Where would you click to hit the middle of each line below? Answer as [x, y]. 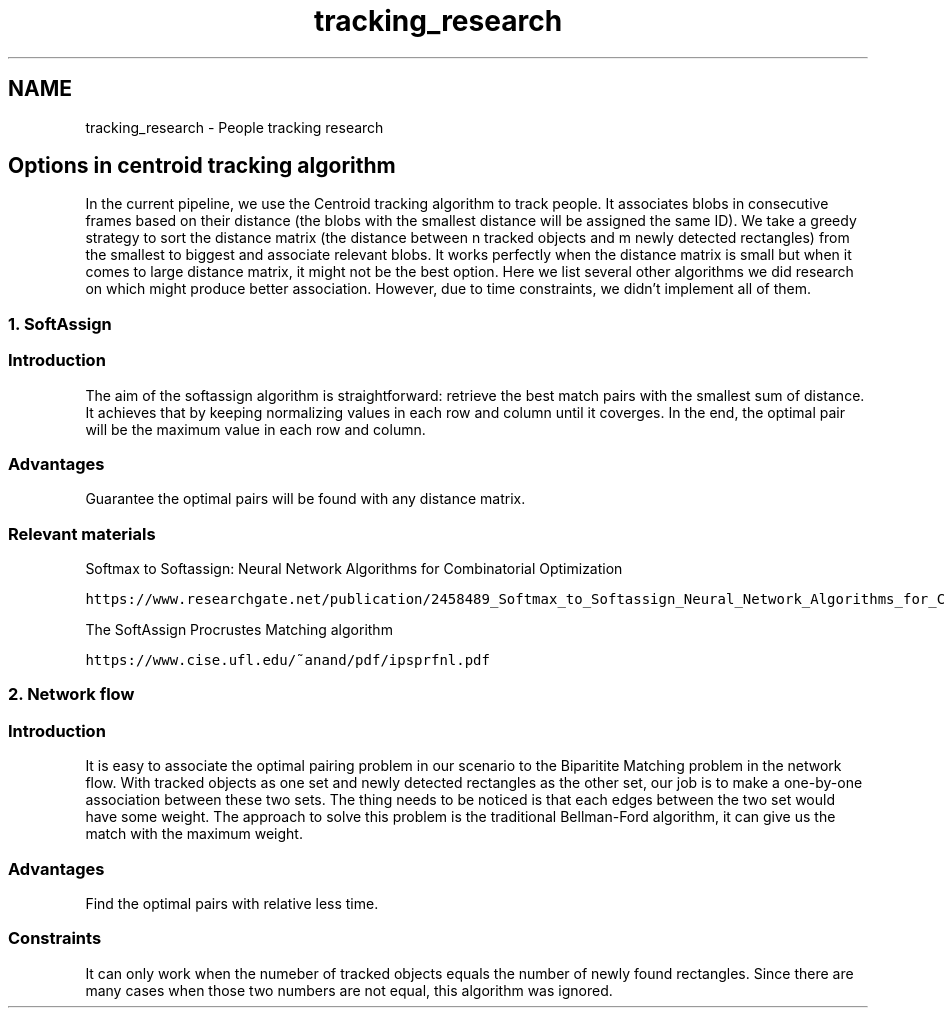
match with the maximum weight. [194, 834]
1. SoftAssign [60, 323]
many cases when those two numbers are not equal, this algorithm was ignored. [349, 990]
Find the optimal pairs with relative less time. [232, 903]
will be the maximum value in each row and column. [255, 429]
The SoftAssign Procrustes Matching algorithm [239, 630]
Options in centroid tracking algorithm [202, 166]
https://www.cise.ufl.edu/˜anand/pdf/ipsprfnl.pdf [287, 660]
